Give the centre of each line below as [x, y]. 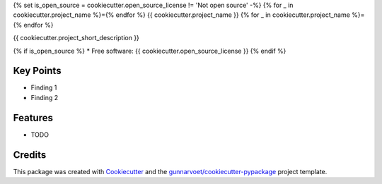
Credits [30, 155]
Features [33, 117]
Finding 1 [44, 87]
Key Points [37, 71]
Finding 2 [45, 97]
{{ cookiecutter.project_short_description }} [76, 38]
